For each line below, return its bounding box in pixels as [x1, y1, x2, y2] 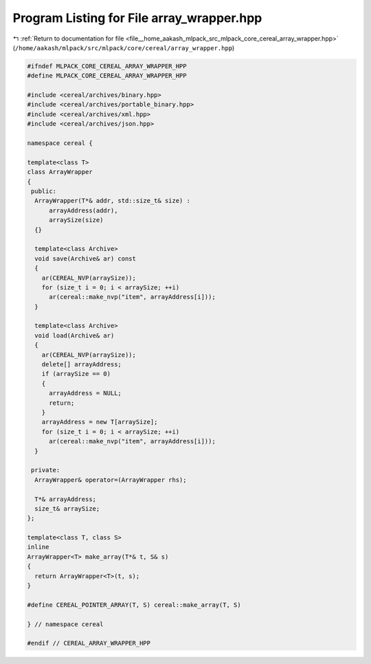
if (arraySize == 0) [41, 370, 111, 378]
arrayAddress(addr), [49, 206, 118, 214]
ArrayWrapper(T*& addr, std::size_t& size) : [34, 197, 190, 205]
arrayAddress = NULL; [49, 389, 122, 397]
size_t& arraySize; [34, 505, 100, 512]
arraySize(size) [49, 217, 104, 224]
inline [27, 543, 49, 551]
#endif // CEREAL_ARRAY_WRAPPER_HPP [27, 639, 151, 648]
